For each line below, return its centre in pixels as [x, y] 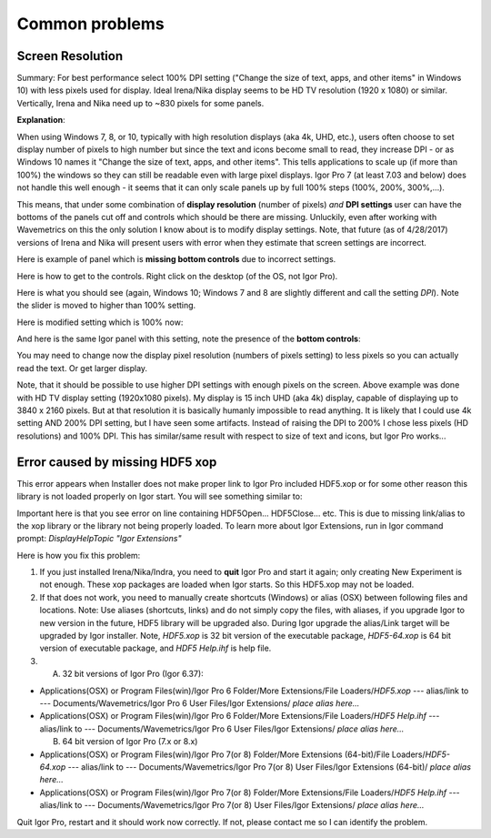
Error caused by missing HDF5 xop [117, 462]
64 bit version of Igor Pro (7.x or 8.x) [130, 742]
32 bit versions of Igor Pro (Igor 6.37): [133, 674]
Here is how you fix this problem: [79, 555]
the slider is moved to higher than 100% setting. [106, 306]
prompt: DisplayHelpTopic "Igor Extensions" [99, 539]
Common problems [90, 24]
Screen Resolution [70, 56]
